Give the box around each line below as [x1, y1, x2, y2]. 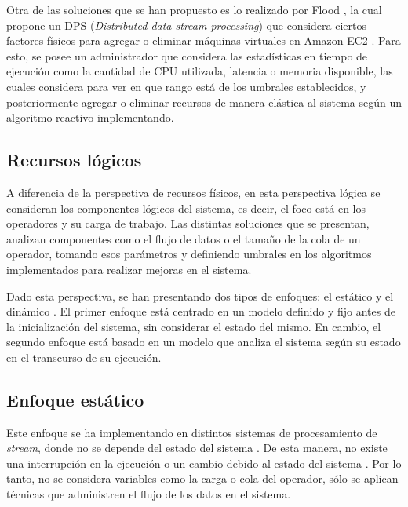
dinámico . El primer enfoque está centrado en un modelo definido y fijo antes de [6, 303, 395, 319]
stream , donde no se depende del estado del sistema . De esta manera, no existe [6, 440, 388, 456]
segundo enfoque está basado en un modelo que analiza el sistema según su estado [6, 334, 401, 350]
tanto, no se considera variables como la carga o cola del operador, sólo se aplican [6, 470, 399, 487]
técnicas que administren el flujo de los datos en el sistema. [6, 486, 291, 502]
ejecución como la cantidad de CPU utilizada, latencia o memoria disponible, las [6, 63, 393, 79]
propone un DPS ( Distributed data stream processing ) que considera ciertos [6, 16, 366, 33]
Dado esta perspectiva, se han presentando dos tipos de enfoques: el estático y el [6, 287, 394, 304]
